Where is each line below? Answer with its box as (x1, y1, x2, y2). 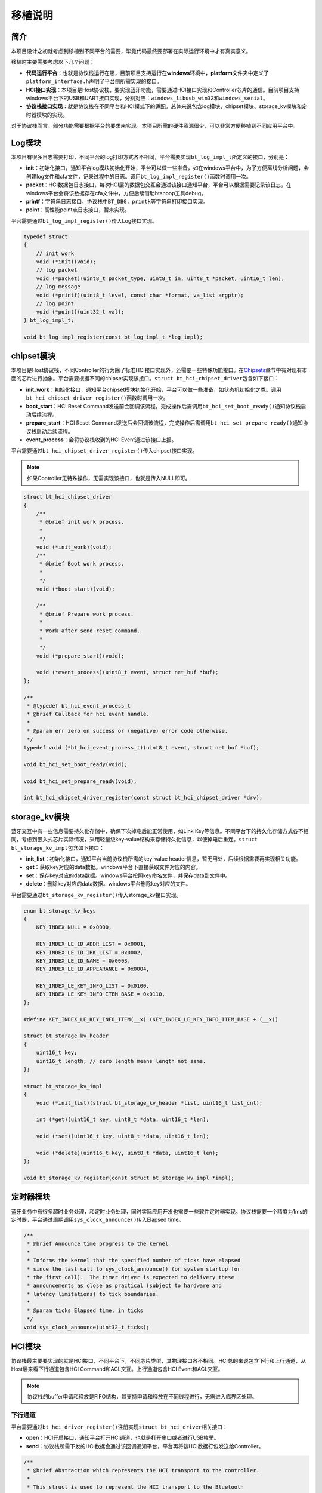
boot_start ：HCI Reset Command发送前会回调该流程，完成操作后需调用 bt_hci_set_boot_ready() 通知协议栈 (26, 403, 301, 410)
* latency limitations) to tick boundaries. (27, 1291, 159, 1297)
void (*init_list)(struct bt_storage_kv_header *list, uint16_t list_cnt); (36, 1099, 263, 1106)
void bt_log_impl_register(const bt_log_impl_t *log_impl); (23, 333, 203, 340)
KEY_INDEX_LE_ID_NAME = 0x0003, (36, 957, 131, 964)
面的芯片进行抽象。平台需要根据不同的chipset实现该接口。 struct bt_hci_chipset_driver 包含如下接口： (11, 375, 280, 382)
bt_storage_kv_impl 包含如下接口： (11, 844, 104, 851)
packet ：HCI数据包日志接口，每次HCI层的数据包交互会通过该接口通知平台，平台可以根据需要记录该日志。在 (26, 181, 292, 188)
